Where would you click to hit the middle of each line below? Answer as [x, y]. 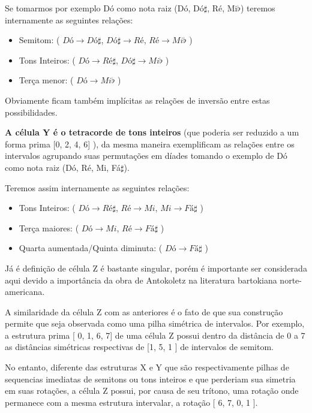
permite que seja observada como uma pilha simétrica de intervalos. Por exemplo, [155, 323]
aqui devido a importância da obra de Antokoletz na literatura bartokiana [141, 280]
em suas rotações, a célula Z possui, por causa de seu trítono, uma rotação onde [152, 391]
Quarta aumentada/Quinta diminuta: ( [91, 248]
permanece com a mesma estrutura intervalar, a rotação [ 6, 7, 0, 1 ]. [131, 402]
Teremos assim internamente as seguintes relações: [97, 187]
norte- [291, 280]
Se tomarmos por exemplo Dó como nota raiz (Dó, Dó [104, 8]
